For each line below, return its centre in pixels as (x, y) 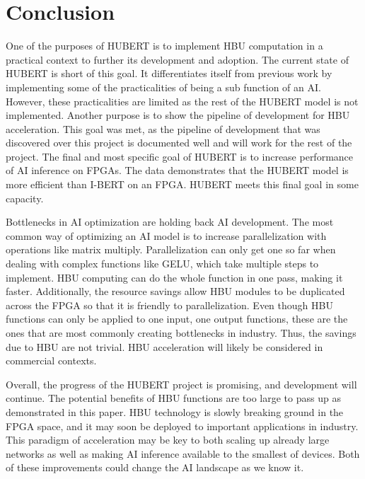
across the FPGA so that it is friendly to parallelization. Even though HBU (169, 305)
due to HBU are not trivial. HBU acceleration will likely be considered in (164, 346)
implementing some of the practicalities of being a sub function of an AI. (163, 87)
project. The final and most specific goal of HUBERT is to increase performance (180, 156)
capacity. (25, 198)
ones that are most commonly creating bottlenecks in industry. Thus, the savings (181, 333)
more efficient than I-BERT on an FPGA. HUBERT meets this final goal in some (182, 184)
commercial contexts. (51, 360)
